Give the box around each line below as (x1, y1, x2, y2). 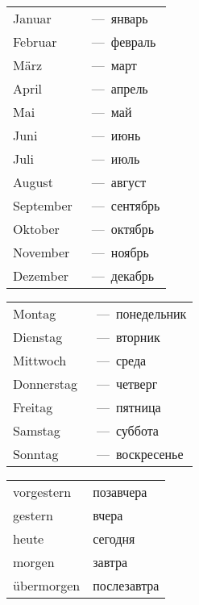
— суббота (96, 421, 159, 440)
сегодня (93, 529, 135, 548)
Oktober (13, 219, 60, 238)
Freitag (13, 398, 53, 416)
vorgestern (13, 482, 72, 501)
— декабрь (91, 266, 155, 285)
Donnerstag (13, 374, 77, 393)
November (13, 243, 70, 261)
